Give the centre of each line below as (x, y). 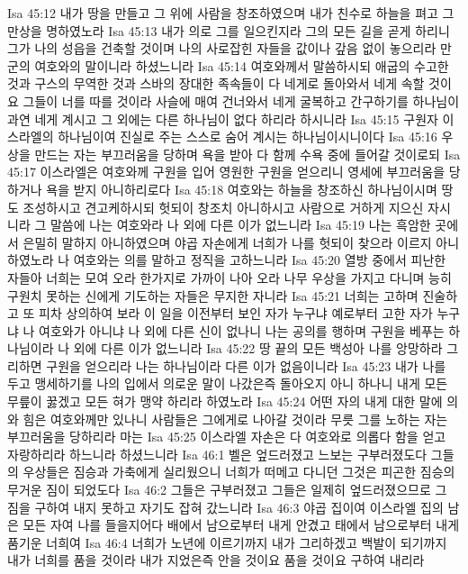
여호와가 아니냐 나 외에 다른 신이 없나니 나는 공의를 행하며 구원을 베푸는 (242, 330)
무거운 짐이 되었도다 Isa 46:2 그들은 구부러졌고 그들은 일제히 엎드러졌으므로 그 (227, 490)
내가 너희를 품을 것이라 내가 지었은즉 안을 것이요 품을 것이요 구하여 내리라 (216, 560)
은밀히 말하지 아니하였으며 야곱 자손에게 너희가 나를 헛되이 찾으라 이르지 (227, 242)
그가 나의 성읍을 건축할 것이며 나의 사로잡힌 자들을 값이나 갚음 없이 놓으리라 (222, 48)
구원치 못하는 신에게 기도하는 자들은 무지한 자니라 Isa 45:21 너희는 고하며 (213, 295)
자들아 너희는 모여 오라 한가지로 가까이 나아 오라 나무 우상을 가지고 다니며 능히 (229, 277)
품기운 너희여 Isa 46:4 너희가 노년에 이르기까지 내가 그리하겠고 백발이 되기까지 (227, 542)
